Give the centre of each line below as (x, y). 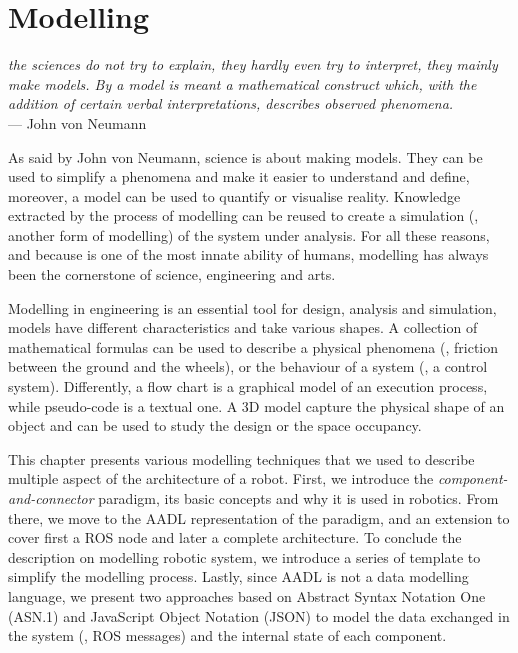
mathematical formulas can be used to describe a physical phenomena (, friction (253, 346)
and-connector (51, 498)
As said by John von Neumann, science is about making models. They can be (245, 156)
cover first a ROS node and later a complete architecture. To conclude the (235, 537)
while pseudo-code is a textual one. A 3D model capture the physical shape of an (256, 405)
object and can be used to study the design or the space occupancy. (215, 425)
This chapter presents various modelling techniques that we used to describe (241, 458)
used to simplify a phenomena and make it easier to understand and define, (239, 176)
